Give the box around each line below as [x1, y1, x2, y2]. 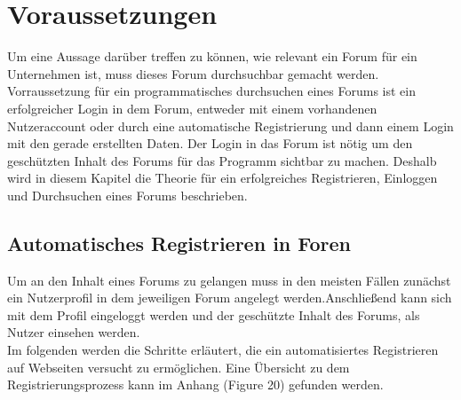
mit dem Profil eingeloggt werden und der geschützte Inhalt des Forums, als [7, 305, 420, 324]
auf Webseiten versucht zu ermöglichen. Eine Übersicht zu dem [7, 357, 350, 376]
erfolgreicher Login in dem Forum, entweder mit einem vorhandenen [7, 98, 378, 117]
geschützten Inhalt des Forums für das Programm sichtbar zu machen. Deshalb [7, 151, 437, 169]
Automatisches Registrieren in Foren [7, 229, 352, 256]
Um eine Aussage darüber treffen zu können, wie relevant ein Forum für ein [7, 47, 417, 66]
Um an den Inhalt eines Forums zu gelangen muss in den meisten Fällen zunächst [7, 271, 451, 289]
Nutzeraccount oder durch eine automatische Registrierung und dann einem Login [7, 116, 454, 135]
